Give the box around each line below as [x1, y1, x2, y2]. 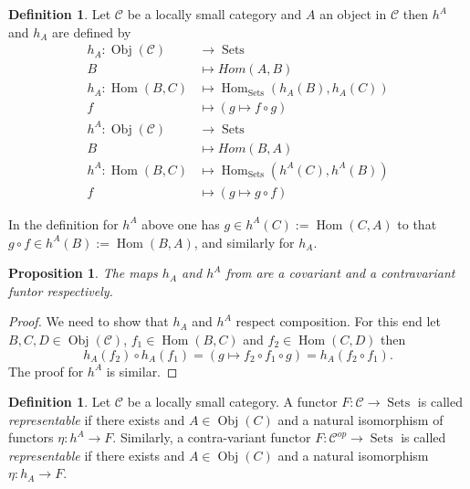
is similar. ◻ [106, 361, 178, 380]
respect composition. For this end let [235, 312, 441, 331]
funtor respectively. [8, 281, 113, 300]
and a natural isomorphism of [277, 409, 444, 429]
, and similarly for [193, 232, 295, 251]
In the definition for [8, 214, 119, 233]
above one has [141, 214, 220, 233]
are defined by [52, 22, 131, 41]
